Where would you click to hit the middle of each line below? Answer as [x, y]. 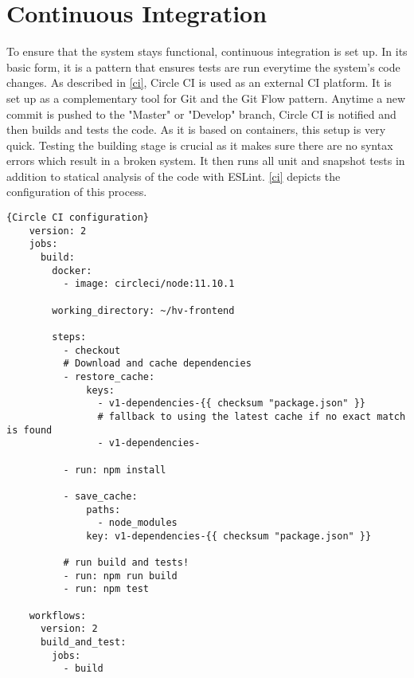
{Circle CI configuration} [78, 218]
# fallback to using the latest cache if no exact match [252, 416]
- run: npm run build [120, 576]
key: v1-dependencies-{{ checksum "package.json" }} [229, 536]
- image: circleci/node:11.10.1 [149, 284]
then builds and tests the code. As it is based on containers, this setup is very [196, 129]
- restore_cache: [109, 376]
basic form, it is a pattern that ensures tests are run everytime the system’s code [203, 67]
